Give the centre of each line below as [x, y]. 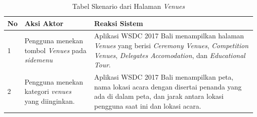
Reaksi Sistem [119, 23]
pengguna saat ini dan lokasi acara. [148, 105]
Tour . [102, 65]
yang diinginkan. [50, 101]
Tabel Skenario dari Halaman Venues [128, 6]
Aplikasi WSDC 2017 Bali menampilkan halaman [169, 36]
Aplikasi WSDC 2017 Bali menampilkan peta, [164, 77]
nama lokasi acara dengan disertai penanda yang [168, 86]
